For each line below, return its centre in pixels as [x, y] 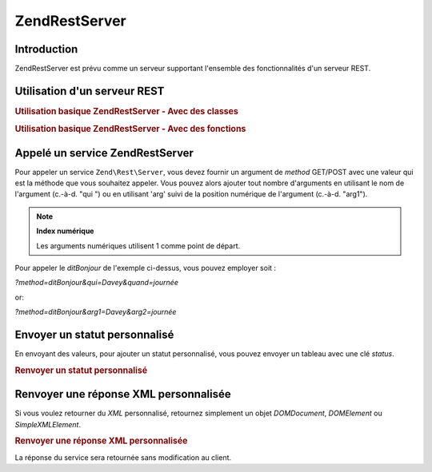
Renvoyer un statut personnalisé [81, 370]
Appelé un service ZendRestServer [104, 153]
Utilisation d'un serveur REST [90, 91]
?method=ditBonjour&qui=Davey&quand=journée [97, 283]
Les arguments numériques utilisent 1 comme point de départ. [138, 246]
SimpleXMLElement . [48, 424]
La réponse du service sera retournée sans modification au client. [123, 457]
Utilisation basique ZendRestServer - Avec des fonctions [130, 129]
